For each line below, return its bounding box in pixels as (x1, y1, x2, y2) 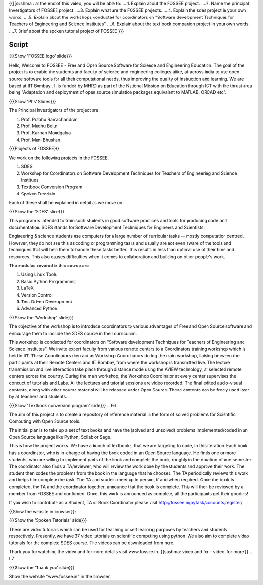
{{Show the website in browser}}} (9, 508, 76, 514)
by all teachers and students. (9, 394, 68, 400)
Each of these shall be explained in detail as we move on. (9, 199, 124, 205)
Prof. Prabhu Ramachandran (21, 116, 78, 122)
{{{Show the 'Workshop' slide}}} (9, 314, 74, 320)
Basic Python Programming (21, 278, 76, 284)
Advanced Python (21, 305, 57, 311)
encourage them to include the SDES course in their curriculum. (9, 330, 137, 336)
